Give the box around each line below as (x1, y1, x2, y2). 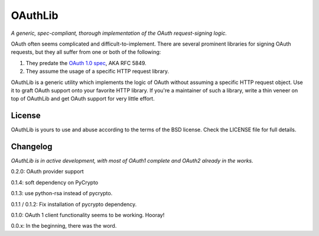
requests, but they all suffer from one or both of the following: (11, 49, 161, 56)
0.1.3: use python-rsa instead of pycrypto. (11, 190, 113, 197)
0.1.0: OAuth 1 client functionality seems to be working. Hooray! (11, 212, 165, 219)
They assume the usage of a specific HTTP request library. (25, 68, 170, 75)
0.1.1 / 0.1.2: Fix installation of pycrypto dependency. (11, 201, 137, 208)
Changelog (11, 142, 53, 151)
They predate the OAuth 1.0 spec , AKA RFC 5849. (25, 59, 147, 66)
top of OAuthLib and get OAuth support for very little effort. (11, 95, 155, 102)
